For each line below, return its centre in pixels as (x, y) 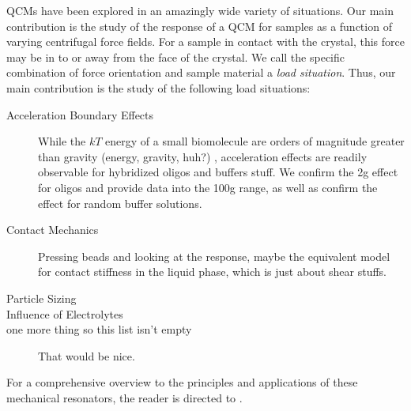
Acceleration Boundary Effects (80, 114)
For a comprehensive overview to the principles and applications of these (182, 382)
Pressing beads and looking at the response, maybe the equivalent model (214, 256)
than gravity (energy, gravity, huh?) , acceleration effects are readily (203, 156)
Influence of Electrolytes (65, 313)
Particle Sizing (41, 298)
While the (62, 141)
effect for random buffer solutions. (120, 203)
